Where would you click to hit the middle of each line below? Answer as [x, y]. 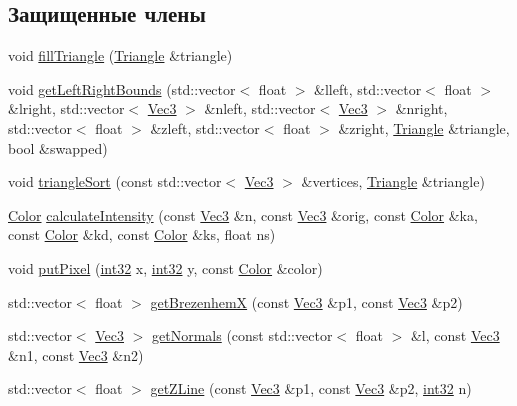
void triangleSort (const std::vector [115, 181]
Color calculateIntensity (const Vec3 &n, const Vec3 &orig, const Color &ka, [243, 214]
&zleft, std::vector [205, 127]
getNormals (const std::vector [242, 335]
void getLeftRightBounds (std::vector [122, 88]
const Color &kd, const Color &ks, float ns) [142, 234]
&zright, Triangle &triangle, [424, 127]
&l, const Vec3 [455, 335]
